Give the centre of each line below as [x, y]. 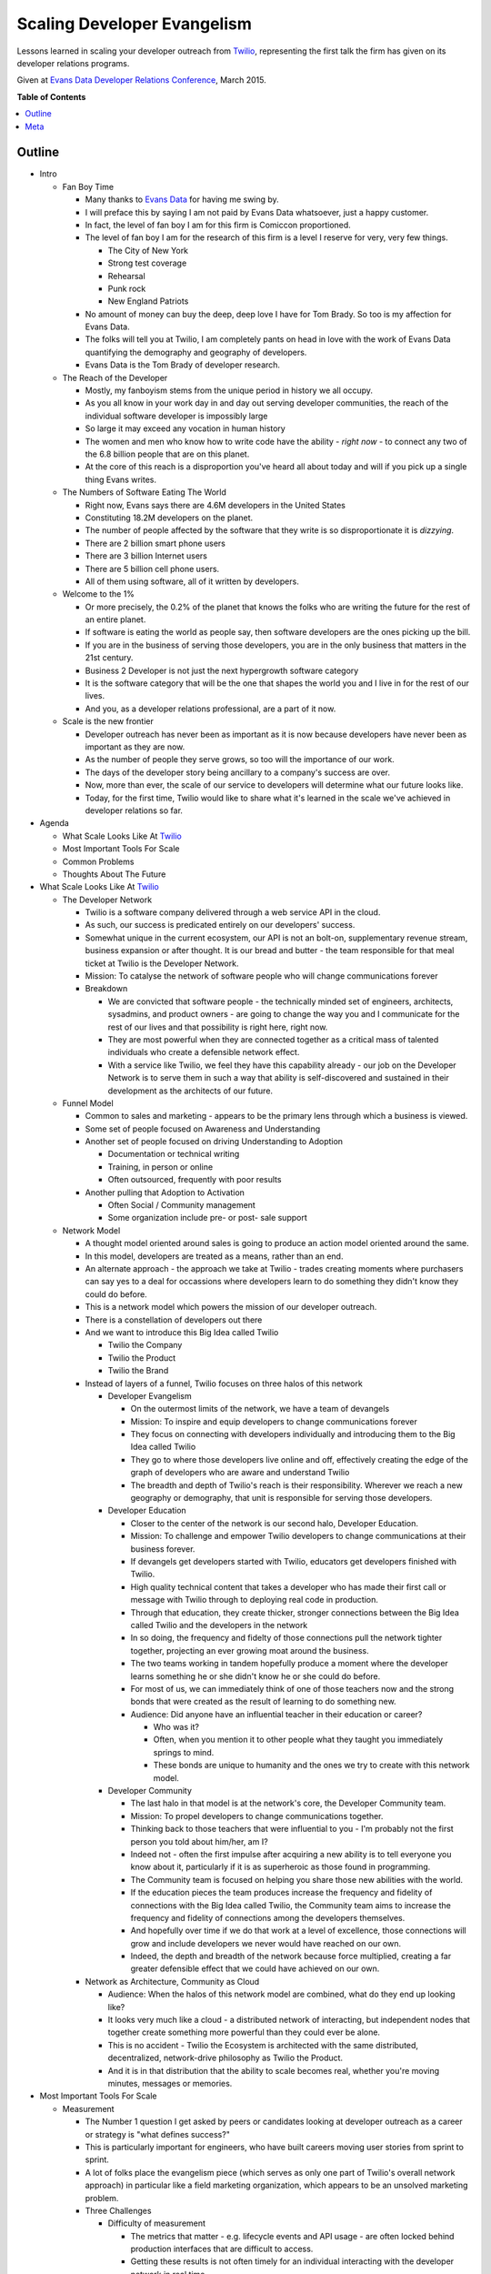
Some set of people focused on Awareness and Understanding [203, 1129]
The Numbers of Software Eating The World [145, 492]
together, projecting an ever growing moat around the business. [250, 1650]
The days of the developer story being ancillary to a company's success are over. [238, 772]
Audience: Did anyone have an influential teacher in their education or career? [276, 1714]
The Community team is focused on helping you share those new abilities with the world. [297, 1879]
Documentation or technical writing [174, 1154]
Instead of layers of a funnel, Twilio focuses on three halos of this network [224, 1384]
